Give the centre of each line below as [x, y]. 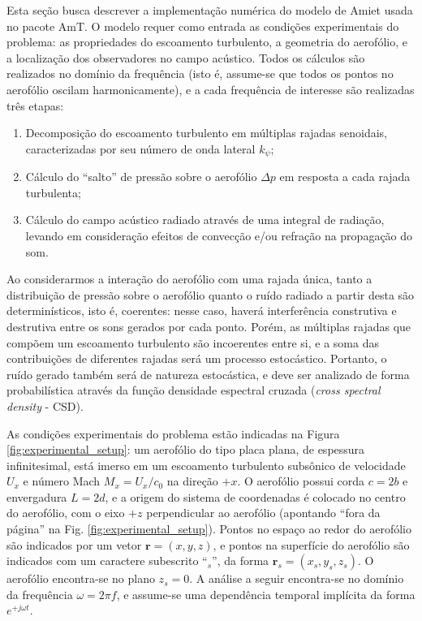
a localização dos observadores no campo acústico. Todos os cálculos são [186, 57]
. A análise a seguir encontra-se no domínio [297, 578]
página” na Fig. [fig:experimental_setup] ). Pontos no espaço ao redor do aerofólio [209, 529]
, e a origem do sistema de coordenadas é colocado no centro [255, 496]
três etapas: [35, 105]
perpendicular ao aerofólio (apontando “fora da [263, 513]
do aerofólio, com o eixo [66, 513]
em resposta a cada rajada [345, 177]
